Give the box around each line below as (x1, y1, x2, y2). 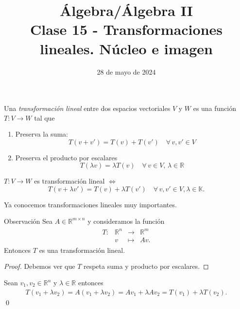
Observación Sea (4, 216, 53, 226)
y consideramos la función (87, 216, 165, 226)
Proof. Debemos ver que (4, 261, 75, 271)
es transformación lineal (34, 176, 105, 186)
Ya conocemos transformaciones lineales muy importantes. (4, 200, 177, 210)
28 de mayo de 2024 (97, 66, 156, 77)
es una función (193, 103, 237, 113)
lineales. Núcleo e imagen (40, 38, 213, 58)
